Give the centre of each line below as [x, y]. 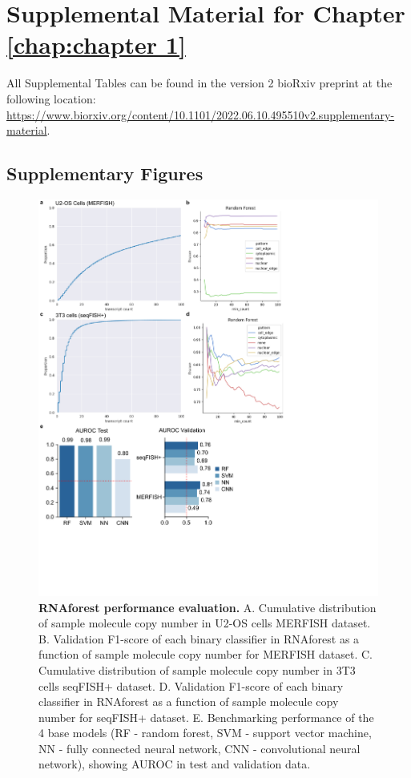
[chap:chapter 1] [96, 44]
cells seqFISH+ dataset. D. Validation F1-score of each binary [191, 685]
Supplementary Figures [105, 173]
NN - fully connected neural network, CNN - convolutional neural [199, 748]
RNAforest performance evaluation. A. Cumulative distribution [208, 607]
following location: [51, 98]
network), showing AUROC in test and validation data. [175, 764]
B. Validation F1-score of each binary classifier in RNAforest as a [199, 638]
